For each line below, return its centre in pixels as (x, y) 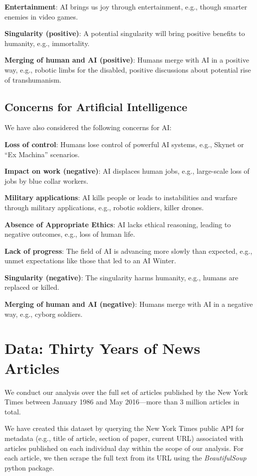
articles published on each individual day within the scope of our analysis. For (124, 448)
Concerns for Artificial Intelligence (96, 106)
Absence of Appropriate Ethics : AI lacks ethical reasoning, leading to (118, 224)
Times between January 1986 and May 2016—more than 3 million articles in (122, 402)
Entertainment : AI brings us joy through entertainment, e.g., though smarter (126, 7)
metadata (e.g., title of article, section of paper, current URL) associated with (124, 438)
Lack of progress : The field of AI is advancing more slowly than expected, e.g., (128, 251)
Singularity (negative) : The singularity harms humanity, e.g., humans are (121, 277)
